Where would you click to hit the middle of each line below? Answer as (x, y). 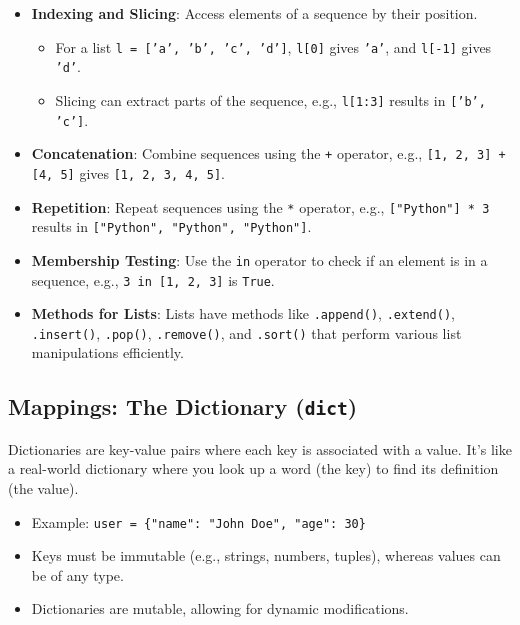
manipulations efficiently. (107, 352)
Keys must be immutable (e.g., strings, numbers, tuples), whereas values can (266, 555)
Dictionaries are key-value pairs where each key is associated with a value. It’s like (260, 448)
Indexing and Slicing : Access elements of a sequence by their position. (254, 13)
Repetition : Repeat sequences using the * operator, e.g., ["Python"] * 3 (260, 206)
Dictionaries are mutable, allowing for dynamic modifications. (220, 608)
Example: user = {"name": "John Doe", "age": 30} (198, 521)
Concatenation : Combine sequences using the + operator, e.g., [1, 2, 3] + (268, 153)
